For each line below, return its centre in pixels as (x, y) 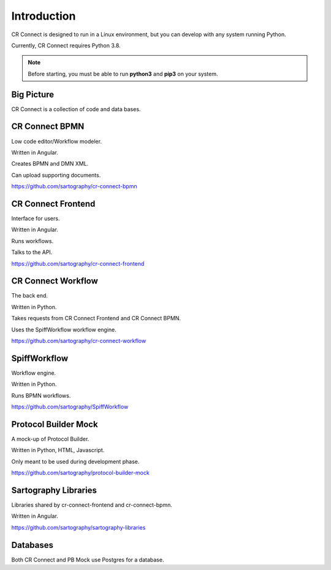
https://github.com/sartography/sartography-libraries (78, 527)
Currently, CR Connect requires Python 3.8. (66, 45)
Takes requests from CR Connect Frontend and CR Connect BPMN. (96, 318)
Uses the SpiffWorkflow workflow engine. (64, 329)
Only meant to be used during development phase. (75, 461)
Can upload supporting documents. (56, 175)
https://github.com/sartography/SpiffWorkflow (70, 407)
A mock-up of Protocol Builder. (50, 439)
